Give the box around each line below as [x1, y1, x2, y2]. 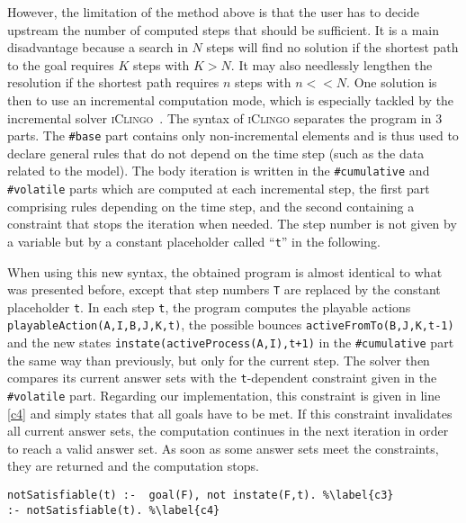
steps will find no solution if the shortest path [206, 38, 459, 57]
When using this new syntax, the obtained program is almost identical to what [7, 262, 443, 281]
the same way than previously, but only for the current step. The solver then [7, 350, 430, 369]
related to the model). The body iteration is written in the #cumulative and [7, 161, 430, 180]
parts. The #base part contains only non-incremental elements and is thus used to [7, 126, 459, 145]
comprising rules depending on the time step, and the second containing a [7, 196, 415, 215]
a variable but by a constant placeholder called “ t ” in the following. [7, 231, 381, 250]
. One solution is [346, 73, 437, 92]
